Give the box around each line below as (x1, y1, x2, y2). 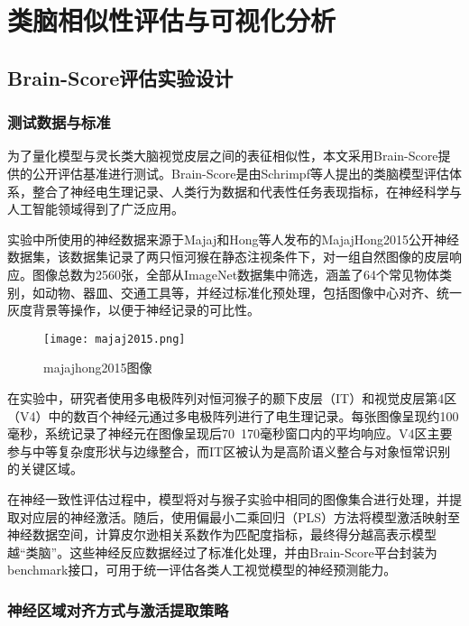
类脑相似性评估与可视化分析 (7, 2, 336, 39)
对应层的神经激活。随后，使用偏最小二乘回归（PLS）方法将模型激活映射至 (19, 507, 461, 526)
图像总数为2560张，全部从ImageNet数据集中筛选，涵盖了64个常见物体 (32, 264, 440, 283)
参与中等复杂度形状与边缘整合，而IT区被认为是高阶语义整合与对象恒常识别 (7, 441, 451, 460)
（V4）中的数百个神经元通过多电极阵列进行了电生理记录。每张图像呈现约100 (7, 406, 459, 425)
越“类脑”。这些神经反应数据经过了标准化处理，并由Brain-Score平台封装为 (7, 542, 437, 561)
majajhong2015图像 (43, 358, 152, 377)
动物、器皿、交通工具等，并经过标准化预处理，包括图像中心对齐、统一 (44, 282, 462, 301)
